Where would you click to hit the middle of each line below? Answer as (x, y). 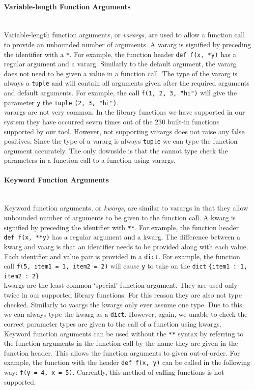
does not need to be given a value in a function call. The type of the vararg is (121, 73)
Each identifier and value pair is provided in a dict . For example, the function (122, 256)
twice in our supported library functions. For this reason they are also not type (123, 295)
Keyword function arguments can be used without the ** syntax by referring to (124, 333)
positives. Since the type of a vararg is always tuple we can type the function (121, 141)
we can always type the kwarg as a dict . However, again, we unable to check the (126, 314)
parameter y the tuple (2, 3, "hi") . (61, 102)
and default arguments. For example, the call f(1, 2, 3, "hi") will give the (120, 93)
